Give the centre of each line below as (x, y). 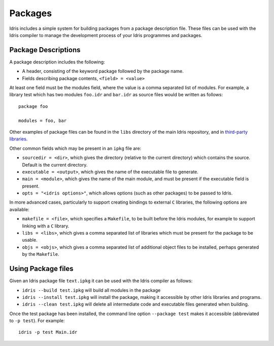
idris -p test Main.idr (48, 332)
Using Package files (41, 269)
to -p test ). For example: (37, 321)
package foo (33, 106)
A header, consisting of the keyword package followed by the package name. (103, 71)
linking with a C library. (46, 226)
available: (20, 209)
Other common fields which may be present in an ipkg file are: (75, 148)
